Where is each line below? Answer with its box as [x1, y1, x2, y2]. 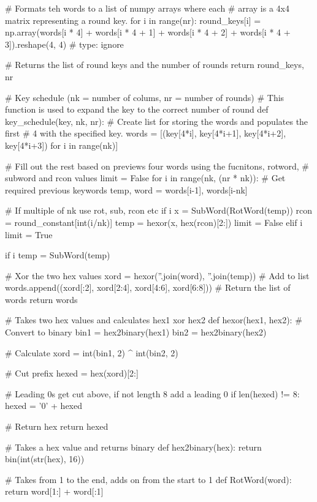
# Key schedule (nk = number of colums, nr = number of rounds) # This [5, 91, 285, 103]
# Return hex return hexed [5, 420, 109, 433]
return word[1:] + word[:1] [5, 485, 104, 498]
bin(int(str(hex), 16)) [5, 452, 85, 465]
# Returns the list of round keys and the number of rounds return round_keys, [5, 58, 304, 71]
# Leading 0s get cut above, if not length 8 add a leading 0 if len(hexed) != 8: [5, 387, 300, 400]
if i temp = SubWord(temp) [5, 249, 110, 261]
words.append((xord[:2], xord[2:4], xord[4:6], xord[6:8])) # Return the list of [5, 281, 291, 294]
